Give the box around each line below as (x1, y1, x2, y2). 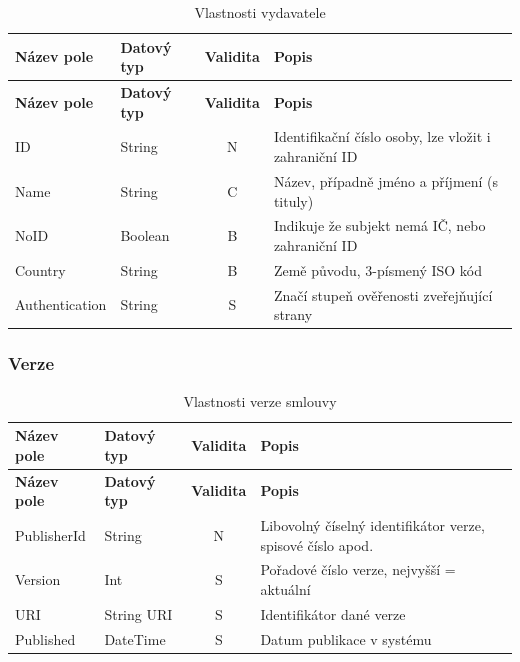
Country (15, 259, 66, 280)
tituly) (273, 190, 314, 211)
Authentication (15, 294, 107, 315)
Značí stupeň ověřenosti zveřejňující (273, 284, 493, 305)
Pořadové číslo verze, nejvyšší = (260, 559, 456, 580)
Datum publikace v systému (260, 628, 432, 649)
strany (273, 304, 313, 325)
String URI (104, 603, 173, 624)
